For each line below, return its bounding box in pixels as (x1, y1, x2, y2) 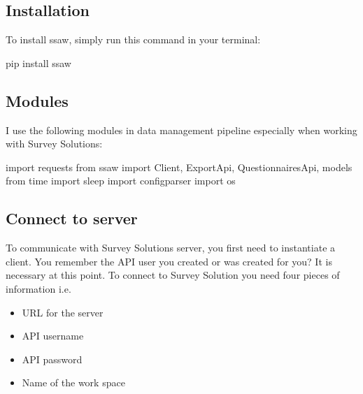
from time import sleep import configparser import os (6, 173, 236, 188)
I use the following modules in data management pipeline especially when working (6, 122, 357, 137)
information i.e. (6, 281, 71, 295)
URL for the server (22, 305, 104, 319)
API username (22, 328, 84, 343)
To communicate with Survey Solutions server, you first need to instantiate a (6, 240, 336, 255)
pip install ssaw (6, 55, 71, 70)
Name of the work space (22, 375, 125, 390)
